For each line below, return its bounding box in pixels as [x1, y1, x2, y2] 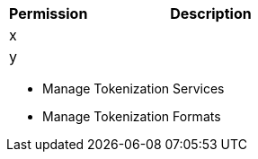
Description [170, 4, 252, 22]
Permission [9, 4, 88, 22]
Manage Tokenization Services [42, 81, 225, 96]
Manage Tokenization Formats [42, 109, 221, 124]
